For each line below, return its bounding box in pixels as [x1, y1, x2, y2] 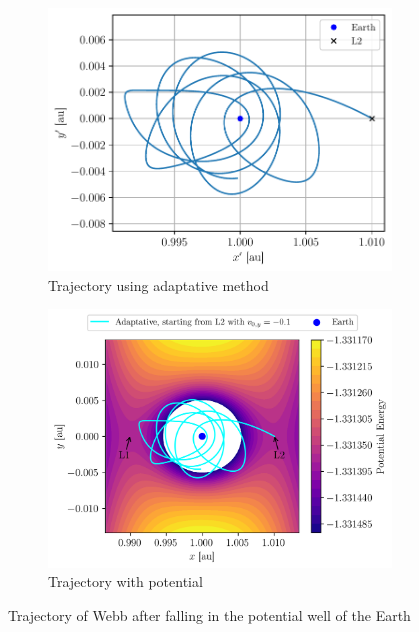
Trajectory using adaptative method [48, 274, 269, 295]
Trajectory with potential [48, 571, 203, 592]
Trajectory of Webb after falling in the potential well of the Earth [8, 604, 411, 625]
